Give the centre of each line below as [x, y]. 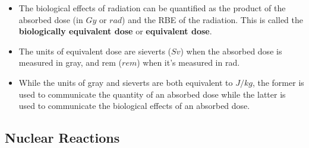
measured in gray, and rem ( [70, 62]
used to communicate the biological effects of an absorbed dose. [134, 106]
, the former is [278, 82]
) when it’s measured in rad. [188, 62]
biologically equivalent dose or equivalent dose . [115, 31]
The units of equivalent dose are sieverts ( [95, 51]
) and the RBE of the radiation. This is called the [213, 19]
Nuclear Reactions [62, 138]
